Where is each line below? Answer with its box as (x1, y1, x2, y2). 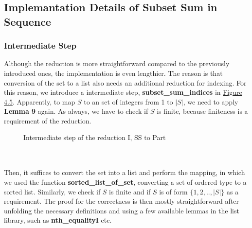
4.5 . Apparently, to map (4, 96, 75, 106)
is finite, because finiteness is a (157, 106, 248, 116)
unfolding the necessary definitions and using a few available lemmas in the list (4, 205, 239, 215)
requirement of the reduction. (4, 115, 91, 125)
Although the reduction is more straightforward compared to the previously (4, 58, 230, 69)
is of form (159, 186, 188, 196)
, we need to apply (183, 96, 238, 106)
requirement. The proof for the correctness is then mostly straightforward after (4, 196, 239, 206)
